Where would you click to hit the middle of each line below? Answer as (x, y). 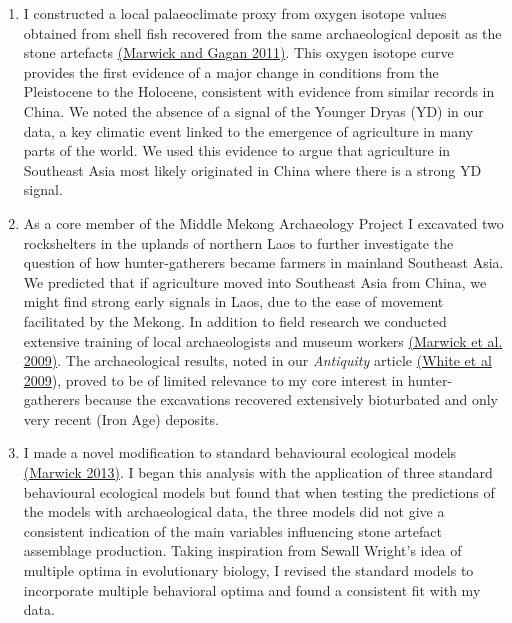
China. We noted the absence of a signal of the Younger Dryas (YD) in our (253, 110)
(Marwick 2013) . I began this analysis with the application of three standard (258, 472)
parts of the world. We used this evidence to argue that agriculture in (237, 150)
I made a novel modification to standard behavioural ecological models (240, 452)
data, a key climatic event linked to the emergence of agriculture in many (248, 130)
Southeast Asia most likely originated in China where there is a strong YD (252, 169)
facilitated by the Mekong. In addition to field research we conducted (235, 320)
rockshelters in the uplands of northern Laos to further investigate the (238, 242)
